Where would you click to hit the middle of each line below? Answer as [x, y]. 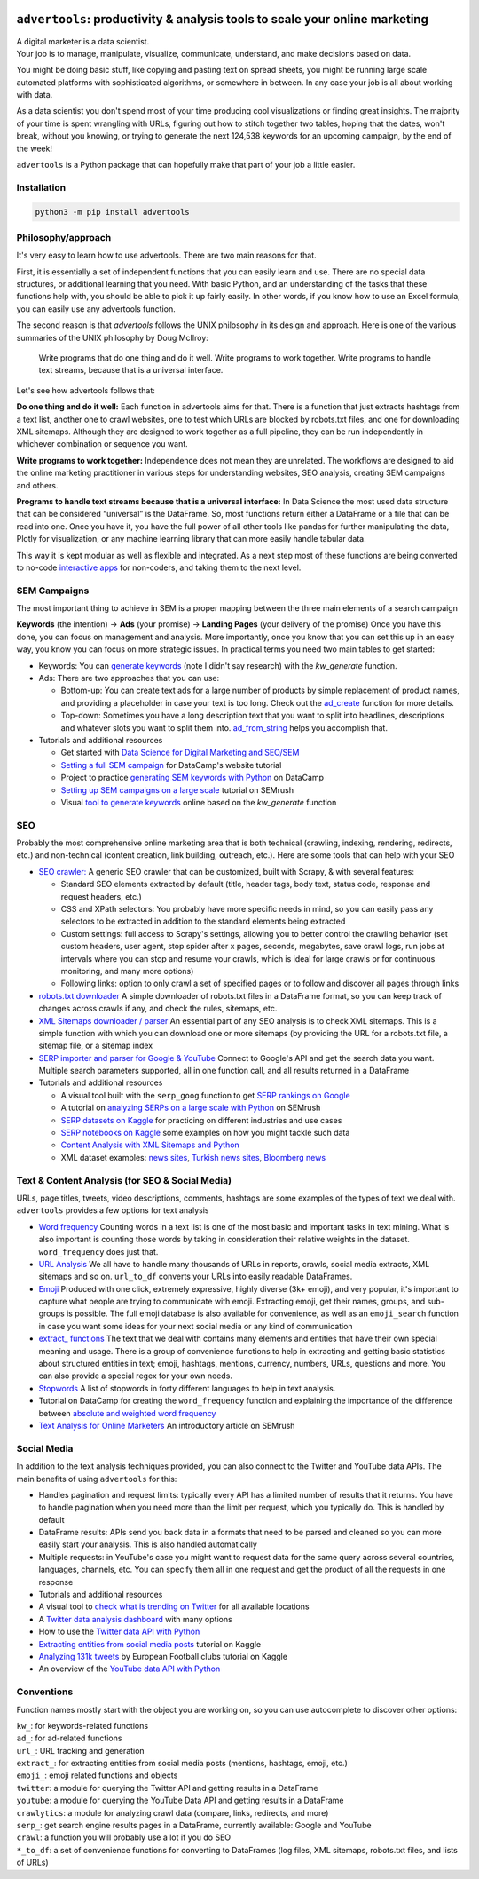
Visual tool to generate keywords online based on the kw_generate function [199, 802]
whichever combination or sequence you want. [102, 444]
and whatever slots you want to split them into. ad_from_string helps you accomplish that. [224, 727]
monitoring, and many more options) [127, 971]
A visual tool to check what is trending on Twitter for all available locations [174, 1606]
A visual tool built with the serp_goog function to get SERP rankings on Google [205, 1095]
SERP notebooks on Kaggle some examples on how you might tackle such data [205, 1133]
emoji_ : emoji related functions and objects [97, 1775]
